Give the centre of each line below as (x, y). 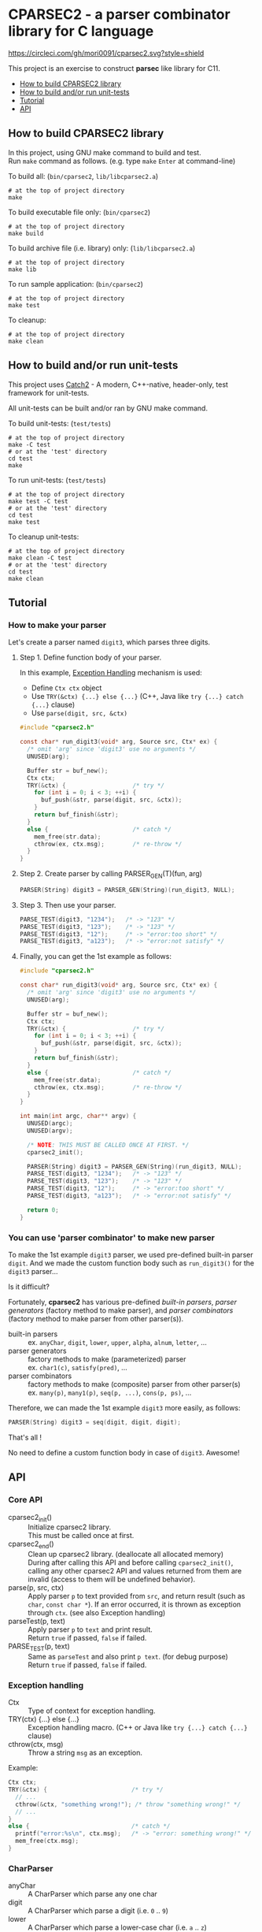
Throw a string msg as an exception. (85, 1753)
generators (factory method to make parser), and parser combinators (121, 1310)
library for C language (81, 31)
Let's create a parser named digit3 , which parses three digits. (109, 642)
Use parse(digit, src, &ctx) (79, 713)
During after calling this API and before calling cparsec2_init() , (131, 1562)
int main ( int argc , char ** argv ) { (78, 1116)
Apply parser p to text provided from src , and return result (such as (137, 1596)
